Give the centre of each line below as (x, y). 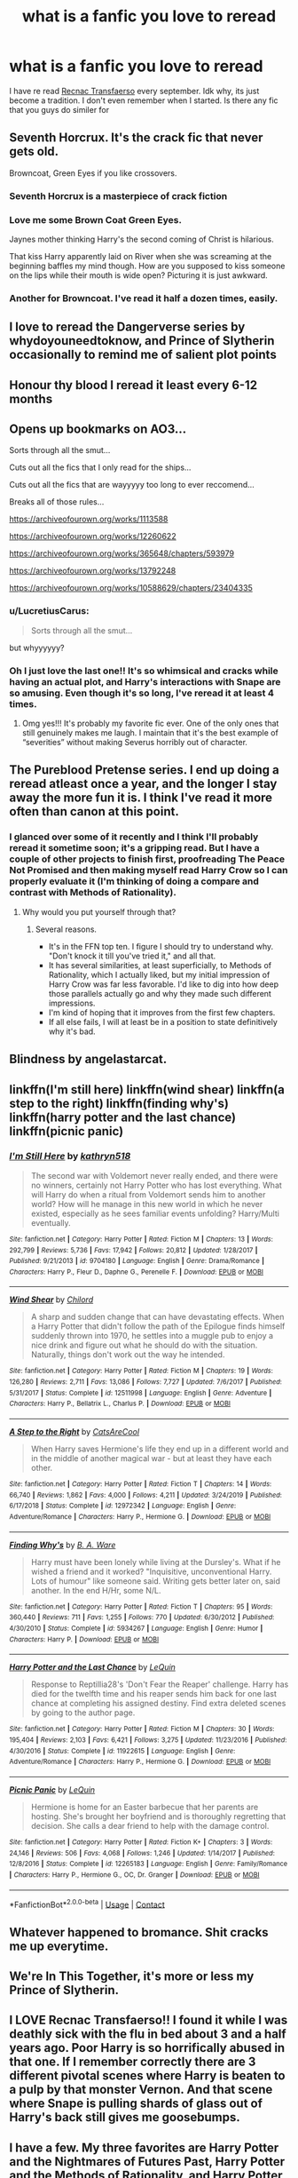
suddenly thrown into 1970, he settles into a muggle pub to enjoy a (152, 1336)
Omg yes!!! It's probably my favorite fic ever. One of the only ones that (150, 723)
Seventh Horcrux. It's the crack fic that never (136, 138)
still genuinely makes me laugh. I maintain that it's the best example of (150, 733)
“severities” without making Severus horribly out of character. (135, 743)
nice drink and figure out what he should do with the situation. (144, 1345)
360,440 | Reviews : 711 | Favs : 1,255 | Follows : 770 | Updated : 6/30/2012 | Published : (142, 1618)
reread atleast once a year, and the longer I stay (143, 784)
